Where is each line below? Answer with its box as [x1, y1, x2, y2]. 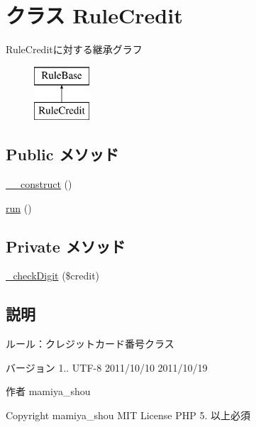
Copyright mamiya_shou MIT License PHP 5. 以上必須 [6, 408, 250, 423]
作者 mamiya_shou [6, 384, 91, 399]
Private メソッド [6, 235, 126, 257]
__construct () [6, 177, 72, 192]
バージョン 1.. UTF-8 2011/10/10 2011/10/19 [6, 360, 208, 375]
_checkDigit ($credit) [6, 268, 100, 283]
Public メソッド [6, 143, 119, 165]
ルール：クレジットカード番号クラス [6, 336, 174, 351]
